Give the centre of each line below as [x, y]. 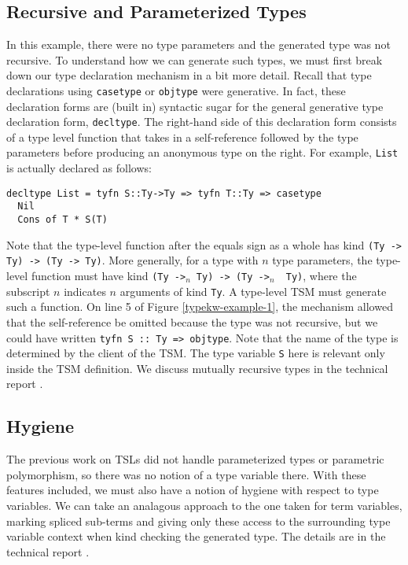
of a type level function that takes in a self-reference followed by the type [182, 137]
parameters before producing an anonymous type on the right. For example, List [202, 152]
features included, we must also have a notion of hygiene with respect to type [193, 490]
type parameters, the [322, 260]
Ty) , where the [321, 276]
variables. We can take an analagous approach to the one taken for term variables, [204, 505]
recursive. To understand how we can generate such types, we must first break [195, 59]
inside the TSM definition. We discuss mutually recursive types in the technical [197, 368]
